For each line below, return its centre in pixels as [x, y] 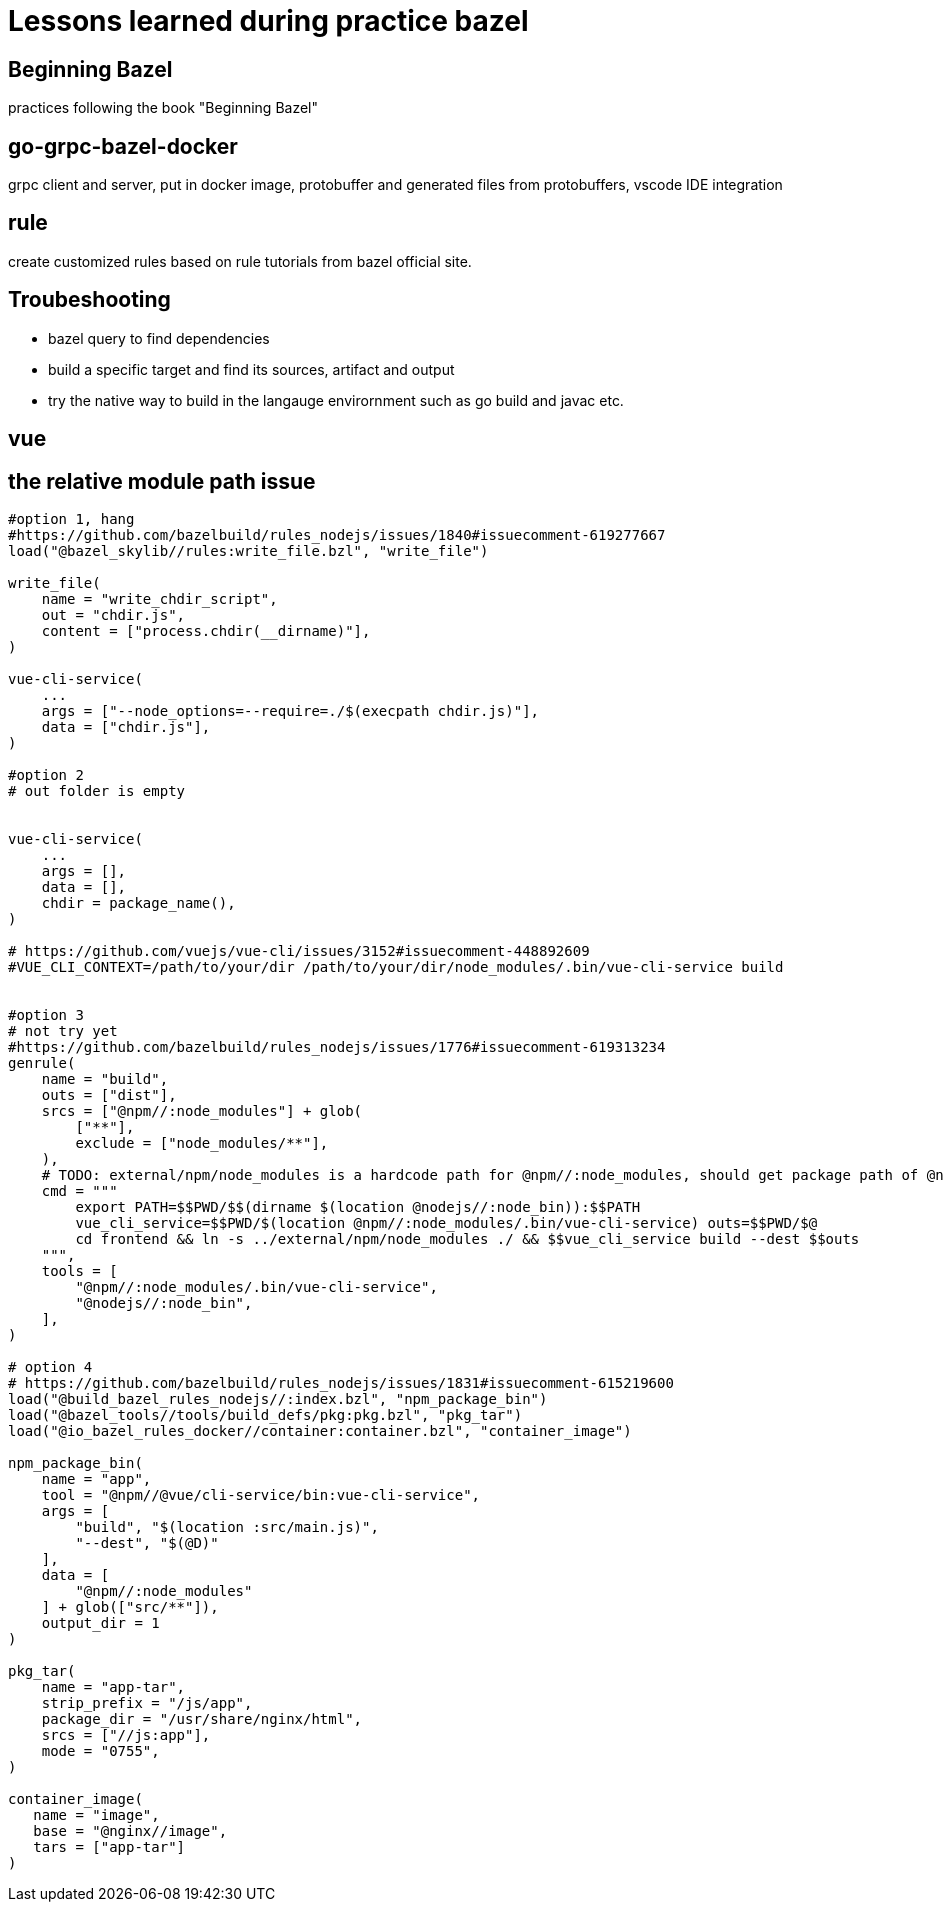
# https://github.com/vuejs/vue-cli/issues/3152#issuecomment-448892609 [299, 950]
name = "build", [105, 1078]
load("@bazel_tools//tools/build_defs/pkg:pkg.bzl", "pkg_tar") [265, 1414]
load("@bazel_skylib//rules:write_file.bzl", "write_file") [248, 550]
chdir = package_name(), [138, 902]
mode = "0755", [100, 1750]
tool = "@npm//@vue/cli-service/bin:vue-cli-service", [261, 1494]
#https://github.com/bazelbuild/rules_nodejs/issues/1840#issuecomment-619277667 [337, 534]
